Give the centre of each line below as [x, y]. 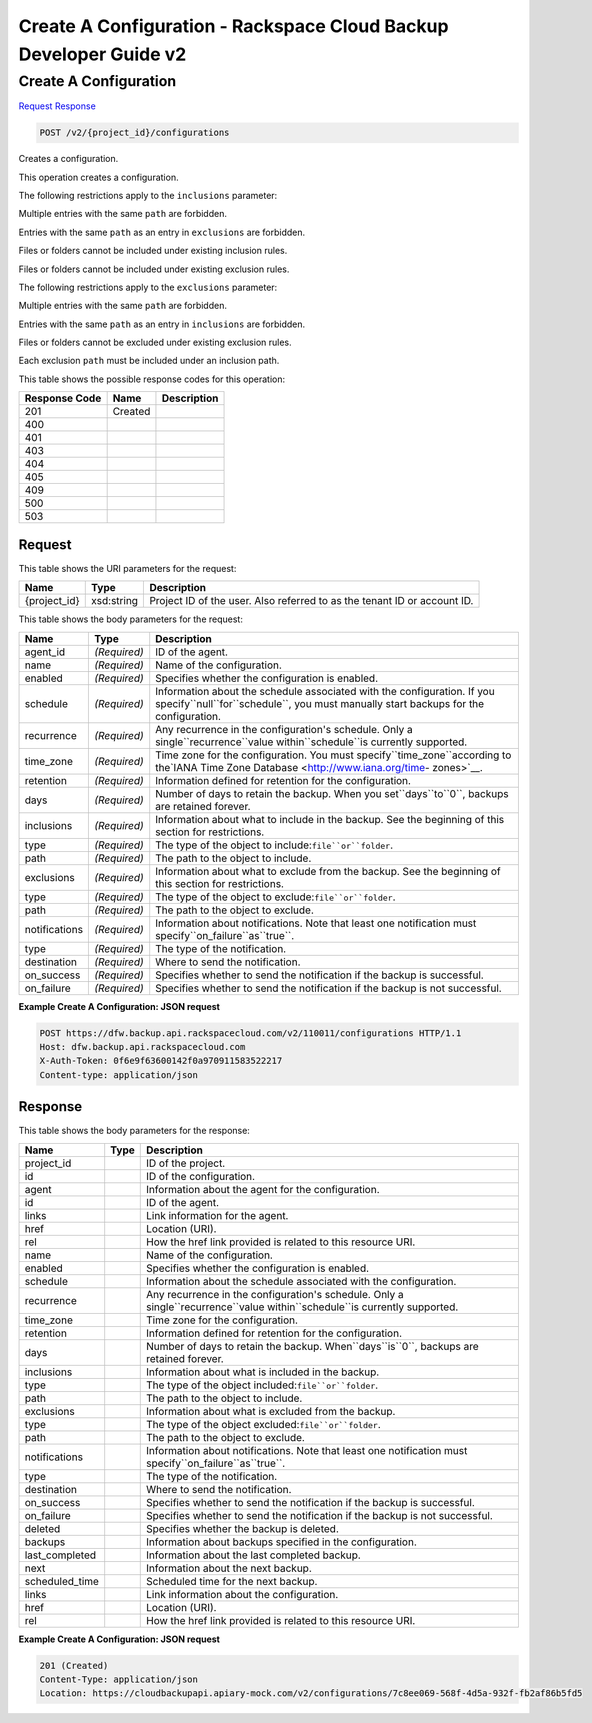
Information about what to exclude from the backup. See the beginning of [328, 871]
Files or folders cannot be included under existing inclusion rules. [153, 251]
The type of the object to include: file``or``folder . [274, 845]
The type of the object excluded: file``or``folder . [263, 1424]
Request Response [57, 106]
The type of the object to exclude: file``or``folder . [275, 897]
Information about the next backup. [229, 1568]
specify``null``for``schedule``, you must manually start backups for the [320, 703]
